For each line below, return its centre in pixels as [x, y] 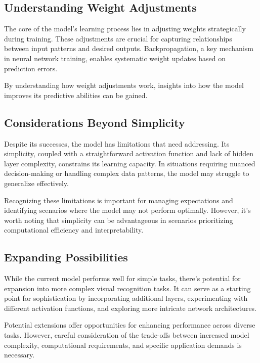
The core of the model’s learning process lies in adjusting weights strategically [125, 29]
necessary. [19, 355]
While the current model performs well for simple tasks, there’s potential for [122, 278]
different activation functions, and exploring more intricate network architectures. [130, 308]
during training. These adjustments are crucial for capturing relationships [118, 38]
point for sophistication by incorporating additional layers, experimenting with [126, 298]
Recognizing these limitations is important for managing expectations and [119, 200]
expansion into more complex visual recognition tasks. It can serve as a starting [127, 288]
